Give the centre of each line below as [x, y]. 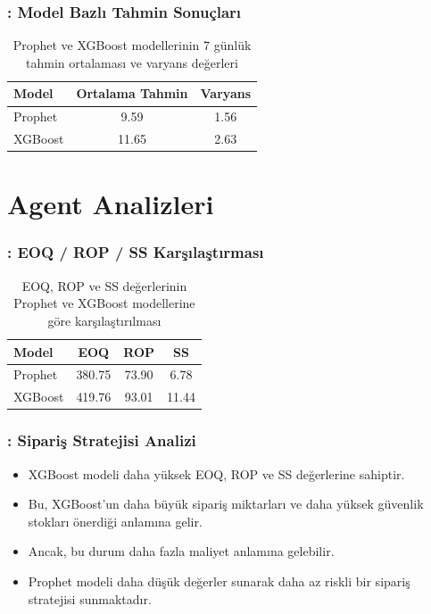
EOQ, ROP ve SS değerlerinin [104, 285]
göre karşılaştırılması [104, 320]
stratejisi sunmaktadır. [90, 598]
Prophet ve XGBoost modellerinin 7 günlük [132, 45]
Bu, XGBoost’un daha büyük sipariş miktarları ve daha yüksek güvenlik [226, 504]
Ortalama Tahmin [132, 93]
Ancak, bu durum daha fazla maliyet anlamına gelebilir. [181, 551]
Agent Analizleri [111, 204]
